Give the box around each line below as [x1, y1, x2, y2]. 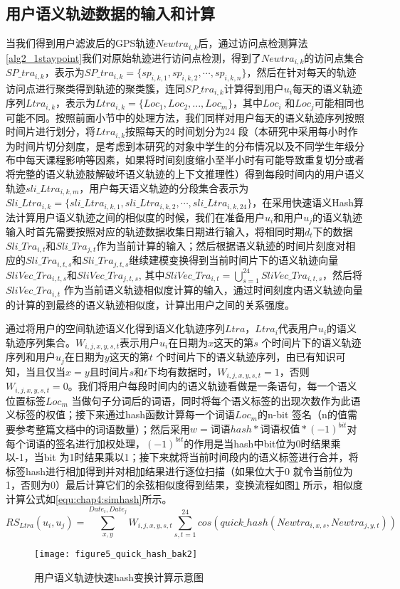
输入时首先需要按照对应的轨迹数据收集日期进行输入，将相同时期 [6, 224, 305, 238]
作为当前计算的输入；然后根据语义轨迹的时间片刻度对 [96, 238, 346, 253]
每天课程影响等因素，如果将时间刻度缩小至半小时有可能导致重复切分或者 [25, 152, 364, 167]
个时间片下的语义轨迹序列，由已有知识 [156, 349, 336, 364]
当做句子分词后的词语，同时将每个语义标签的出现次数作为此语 [71, 393, 361, 408]
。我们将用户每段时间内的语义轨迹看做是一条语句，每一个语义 [68, 378, 357, 393]
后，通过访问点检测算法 [198, 36, 308, 51]
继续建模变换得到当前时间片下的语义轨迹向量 [129, 253, 339, 267]
